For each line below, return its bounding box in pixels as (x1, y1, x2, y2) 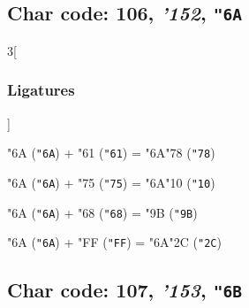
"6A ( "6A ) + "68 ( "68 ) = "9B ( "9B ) (7, 203, 198, 221)
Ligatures (7, 79, 75, 101)
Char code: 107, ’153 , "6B (7, 276, 242, 304)
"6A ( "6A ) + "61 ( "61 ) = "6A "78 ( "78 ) (7, 143, 215, 162)
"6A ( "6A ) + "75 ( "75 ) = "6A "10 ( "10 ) (7, 173, 215, 191)
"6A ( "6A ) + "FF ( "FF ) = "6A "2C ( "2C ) (7, 233, 222, 251)
